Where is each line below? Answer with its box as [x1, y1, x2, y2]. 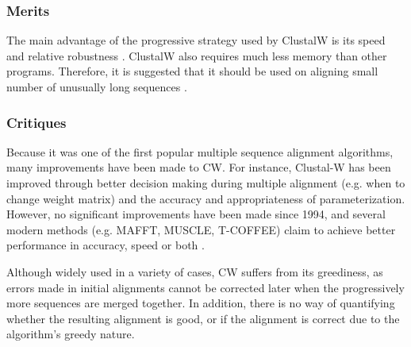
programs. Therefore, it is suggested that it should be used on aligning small [6, 63, 378, 79]
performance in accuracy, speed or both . [6, 237, 205, 253]
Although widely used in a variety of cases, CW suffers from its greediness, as [6, 263, 383, 280]
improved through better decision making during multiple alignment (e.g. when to [6, 175, 405, 191]
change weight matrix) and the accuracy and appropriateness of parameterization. [6, 190, 405, 206]
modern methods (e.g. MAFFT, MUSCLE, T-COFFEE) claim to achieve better [6, 221, 396, 237]
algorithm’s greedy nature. [6, 326, 135, 342]
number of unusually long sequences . [6, 79, 187, 94]
